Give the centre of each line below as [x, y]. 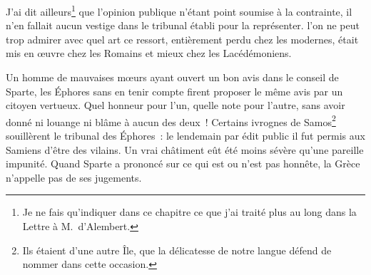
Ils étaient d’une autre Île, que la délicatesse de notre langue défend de [177, 250]
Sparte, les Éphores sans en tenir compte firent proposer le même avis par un [174, 91]
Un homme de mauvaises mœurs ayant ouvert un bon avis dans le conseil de [172, 77]
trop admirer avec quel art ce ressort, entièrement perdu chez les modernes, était [182, 39]
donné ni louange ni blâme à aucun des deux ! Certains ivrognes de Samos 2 [171, 120]
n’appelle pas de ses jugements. [74, 177]
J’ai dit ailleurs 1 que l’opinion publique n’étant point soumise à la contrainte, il [179, 10]
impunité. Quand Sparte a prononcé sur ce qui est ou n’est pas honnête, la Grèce [183, 164]
